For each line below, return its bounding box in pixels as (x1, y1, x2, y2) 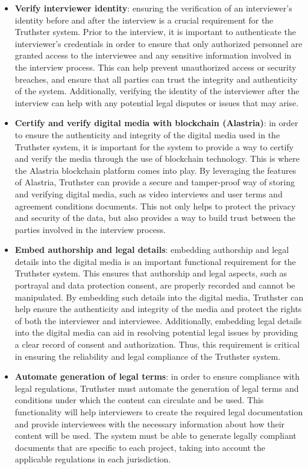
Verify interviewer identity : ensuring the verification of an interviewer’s (14, 2, 292, 14)
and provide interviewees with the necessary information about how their (14, 417, 285, 430)
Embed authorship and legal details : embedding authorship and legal (14, 243, 289, 256)
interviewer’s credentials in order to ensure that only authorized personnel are (14, 37, 303, 49)
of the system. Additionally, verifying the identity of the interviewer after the (14, 85, 300, 97)
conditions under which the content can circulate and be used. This (14, 394, 264, 406)
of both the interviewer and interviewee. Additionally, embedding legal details (14, 314, 302, 327)
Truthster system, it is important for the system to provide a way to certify (14, 140, 294, 153)
